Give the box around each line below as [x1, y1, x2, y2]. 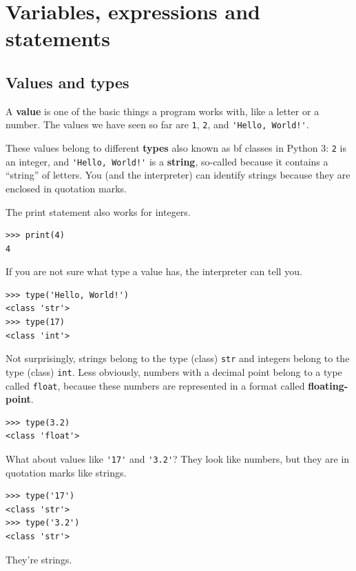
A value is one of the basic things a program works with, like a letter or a [6, 103, 320, 118]
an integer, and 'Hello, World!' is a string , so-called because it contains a [6, 154, 328, 168]
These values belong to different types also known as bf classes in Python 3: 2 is [6, 141, 346, 155]
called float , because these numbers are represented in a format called [6, 378, 305, 392]
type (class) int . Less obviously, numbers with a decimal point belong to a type [6, 364, 342, 379]
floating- [308, 378, 348, 392]
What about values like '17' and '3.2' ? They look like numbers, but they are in [6, 452, 350, 466]
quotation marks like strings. [6, 465, 127, 479]
